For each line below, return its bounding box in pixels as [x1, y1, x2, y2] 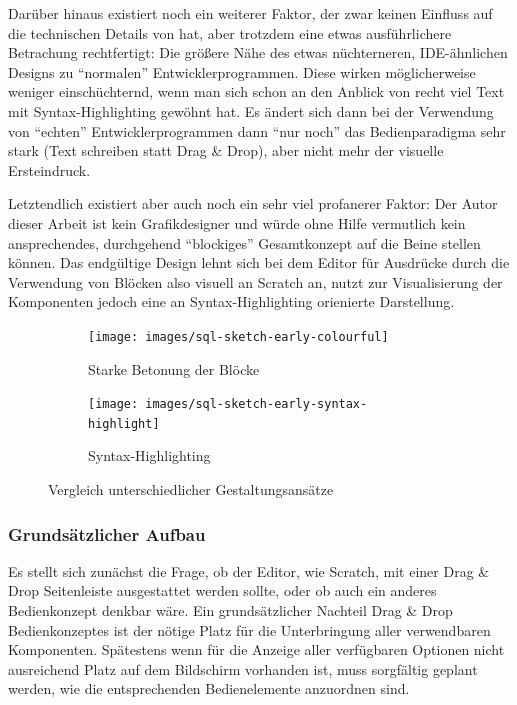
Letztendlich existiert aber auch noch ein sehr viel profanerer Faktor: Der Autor [8, 193, 498, 214]
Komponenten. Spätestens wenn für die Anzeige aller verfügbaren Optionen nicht [8, 639, 505, 660]
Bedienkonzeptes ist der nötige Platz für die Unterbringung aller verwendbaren [8, 619, 491, 640]
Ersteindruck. [8, 159, 91, 180]
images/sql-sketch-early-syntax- [145, 397, 368, 412]
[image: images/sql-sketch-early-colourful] [88, 329, 389, 344]
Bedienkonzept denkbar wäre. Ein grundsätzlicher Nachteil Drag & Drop [8, 600, 453, 621]
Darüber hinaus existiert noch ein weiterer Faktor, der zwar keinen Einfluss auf [8, 3, 493, 23]
